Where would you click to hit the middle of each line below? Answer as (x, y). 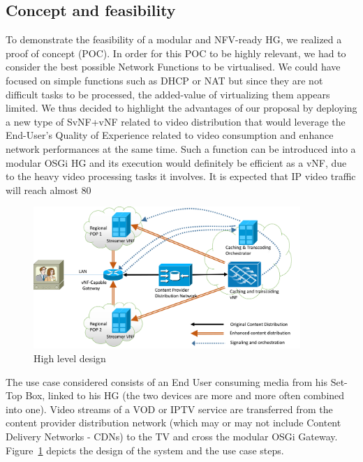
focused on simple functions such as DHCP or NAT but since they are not (164, 80)
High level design (70, 358)
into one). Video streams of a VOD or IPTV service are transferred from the (169, 409)
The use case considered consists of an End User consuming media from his (167, 381)
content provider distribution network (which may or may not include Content (173, 423)
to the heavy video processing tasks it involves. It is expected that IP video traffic (181, 176)
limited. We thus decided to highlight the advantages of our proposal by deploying (181, 108)
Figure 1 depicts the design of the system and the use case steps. (145, 450)
